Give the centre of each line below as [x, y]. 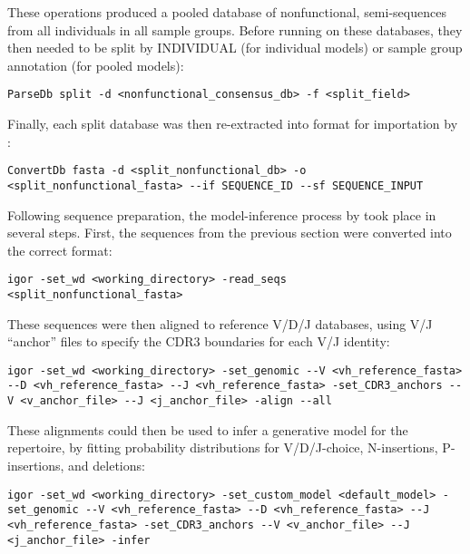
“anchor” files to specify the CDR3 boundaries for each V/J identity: [199, 341]
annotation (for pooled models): [96, 65]
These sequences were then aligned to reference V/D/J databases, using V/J [220, 323]
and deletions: [107, 465]
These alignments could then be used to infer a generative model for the [208, 429]
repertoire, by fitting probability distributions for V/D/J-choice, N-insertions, [223, 447]
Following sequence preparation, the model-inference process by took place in [222, 214]
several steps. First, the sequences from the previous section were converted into [230, 233]
